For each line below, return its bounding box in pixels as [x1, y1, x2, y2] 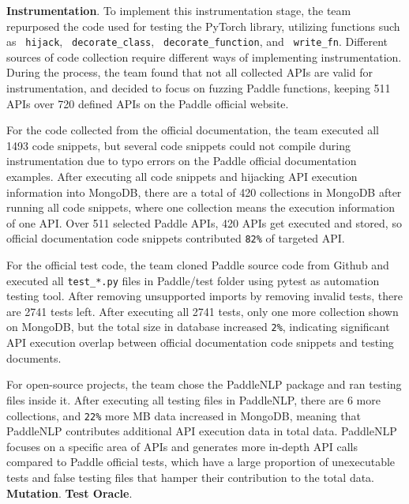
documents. [6, 349, 62, 366]
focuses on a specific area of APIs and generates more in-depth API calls [6, 438, 358, 454]
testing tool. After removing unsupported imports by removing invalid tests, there [6, 288, 403, 304]
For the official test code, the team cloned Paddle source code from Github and [6, 257, 389, 273]
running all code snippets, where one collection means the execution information [6, 199, 395, 216]
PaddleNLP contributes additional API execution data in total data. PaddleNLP [6, 423, 397, 439]
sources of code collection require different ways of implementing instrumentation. [6, 48, 402, 65]
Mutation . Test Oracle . [6, 484, 133, 501]
